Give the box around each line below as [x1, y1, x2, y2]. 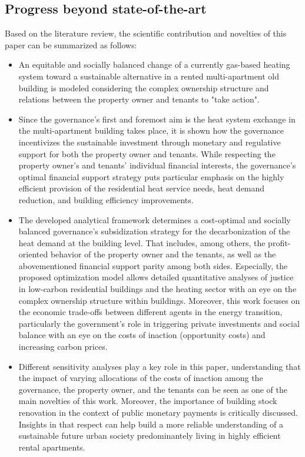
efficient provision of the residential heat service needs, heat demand [18, 182, 265, 194]
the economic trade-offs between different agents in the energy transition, [18, 306, 283, 318]
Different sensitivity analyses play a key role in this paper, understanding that [18, 360, 301, 372]
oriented [18, 248, 48, 260]
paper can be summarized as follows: [5, 38, 137, 51]
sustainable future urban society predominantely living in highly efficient [18, 429, 281, 442]
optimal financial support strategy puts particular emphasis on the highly [18, 170, 284, 183]
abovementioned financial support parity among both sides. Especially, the [18, 259, 288, 271]
